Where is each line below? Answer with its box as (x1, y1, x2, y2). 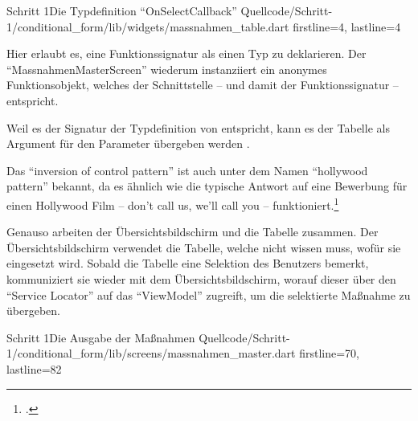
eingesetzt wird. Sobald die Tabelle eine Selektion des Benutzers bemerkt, (6, 255, 369, 272)
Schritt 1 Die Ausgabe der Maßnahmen (6, 329, 195, 345)
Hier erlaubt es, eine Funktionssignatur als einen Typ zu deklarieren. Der (6, 45, 367, 62)
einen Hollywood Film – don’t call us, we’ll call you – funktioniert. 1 (6, 194, 339, 213)
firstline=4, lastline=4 (293, 18, 401, 35)
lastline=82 (6, 360, 62, 377)
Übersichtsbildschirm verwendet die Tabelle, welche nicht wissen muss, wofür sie (6, 239, 401, 255)
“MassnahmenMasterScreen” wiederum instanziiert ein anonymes (6, 60, 327, 77)
